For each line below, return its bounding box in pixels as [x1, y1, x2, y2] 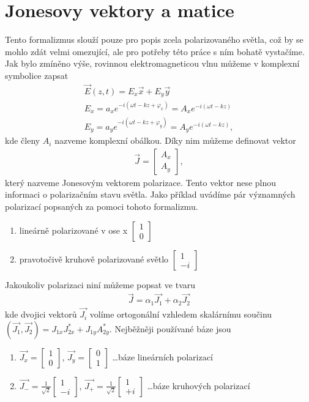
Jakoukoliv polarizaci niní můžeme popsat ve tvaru [5, 278, 196, 291]
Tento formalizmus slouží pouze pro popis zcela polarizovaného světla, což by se [5, 33, 303, 46]
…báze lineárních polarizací [112, 350, 213, 363]
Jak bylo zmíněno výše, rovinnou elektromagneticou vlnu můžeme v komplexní [5, 57, 300, 70]
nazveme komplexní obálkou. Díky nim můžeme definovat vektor [54, 134, 296, 147]
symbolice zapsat [5, 69, 69, 81]
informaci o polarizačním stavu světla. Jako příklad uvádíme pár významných [5, 188, 296, 201]
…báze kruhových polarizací [147, 379, 250, 392]
